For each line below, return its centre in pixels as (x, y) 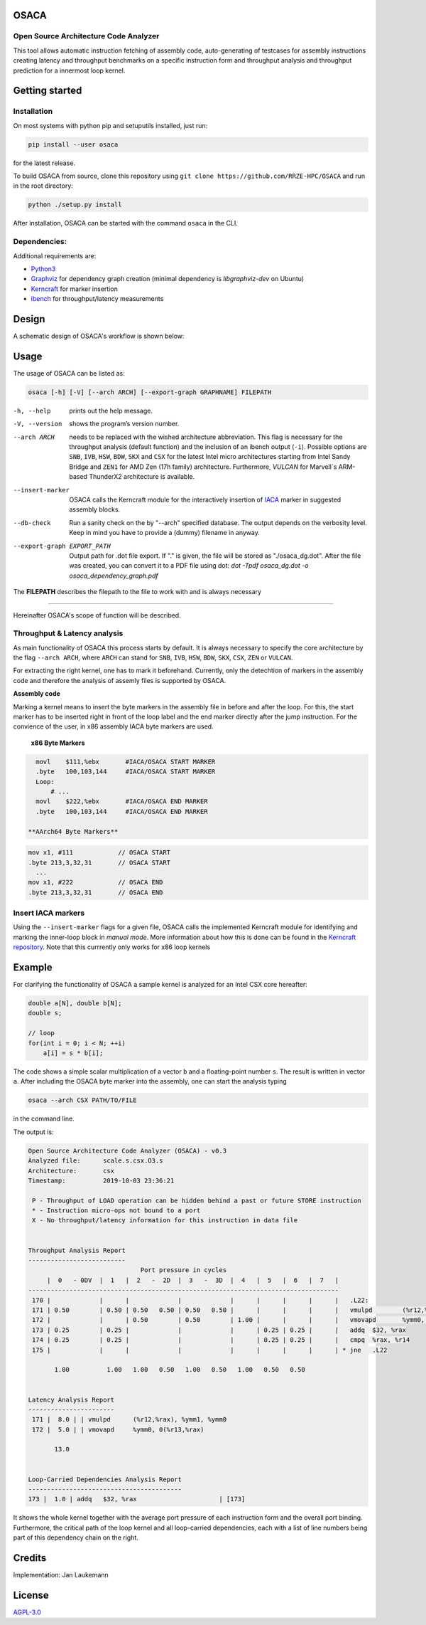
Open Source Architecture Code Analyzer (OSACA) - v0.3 (127, 1150)
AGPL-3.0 (27, 1612)
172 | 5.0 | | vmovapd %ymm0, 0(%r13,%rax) (118, 1429)
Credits (30, 1558)
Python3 (43, 269)
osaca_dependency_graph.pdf (114, 576)
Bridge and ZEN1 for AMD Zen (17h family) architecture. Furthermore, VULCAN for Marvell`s (203, 467)
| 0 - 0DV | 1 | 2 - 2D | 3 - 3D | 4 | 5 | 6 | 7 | (193, 1280)
